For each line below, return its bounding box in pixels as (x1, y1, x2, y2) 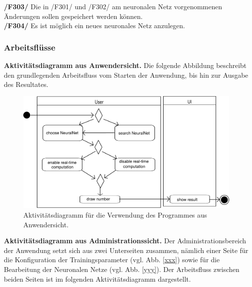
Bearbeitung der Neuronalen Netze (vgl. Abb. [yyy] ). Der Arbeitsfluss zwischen (4, 264, 240, 274)
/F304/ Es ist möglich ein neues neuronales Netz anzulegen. (4, 20, 185, 31)
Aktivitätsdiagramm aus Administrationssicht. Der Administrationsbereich (4, 236, 246, 246)
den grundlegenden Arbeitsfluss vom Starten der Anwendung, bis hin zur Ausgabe (4, 69, 249, 80)
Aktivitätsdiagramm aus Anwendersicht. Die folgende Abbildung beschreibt (4, 60, 247, 70)
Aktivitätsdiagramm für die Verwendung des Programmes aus (23, 210, 207, 219)
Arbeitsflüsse (4, 41, 55, 53)
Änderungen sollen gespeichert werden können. (4, 11, 143, 21)
